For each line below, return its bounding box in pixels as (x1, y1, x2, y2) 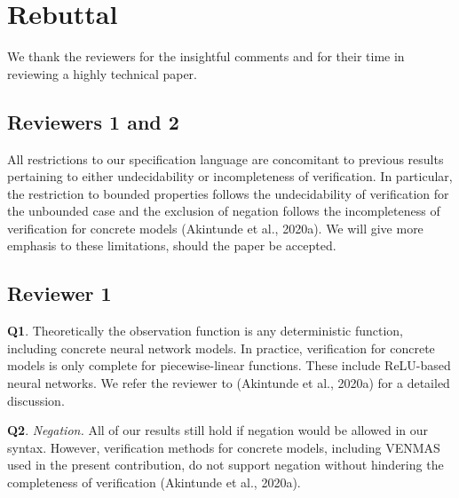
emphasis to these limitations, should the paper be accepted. (7, 236, 336, 255)
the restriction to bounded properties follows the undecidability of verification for (7, 184, 449, 202)
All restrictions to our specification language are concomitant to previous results (7, 149, 444, 168)
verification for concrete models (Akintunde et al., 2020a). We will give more (7, 218, 423, 237)
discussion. (7, 391, 65, 409)
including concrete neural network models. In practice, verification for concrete (7, 338, 435, 357)
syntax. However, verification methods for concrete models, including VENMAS (7, 438, 440, 456)
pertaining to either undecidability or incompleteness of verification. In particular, (7, 167, 453, 186)
